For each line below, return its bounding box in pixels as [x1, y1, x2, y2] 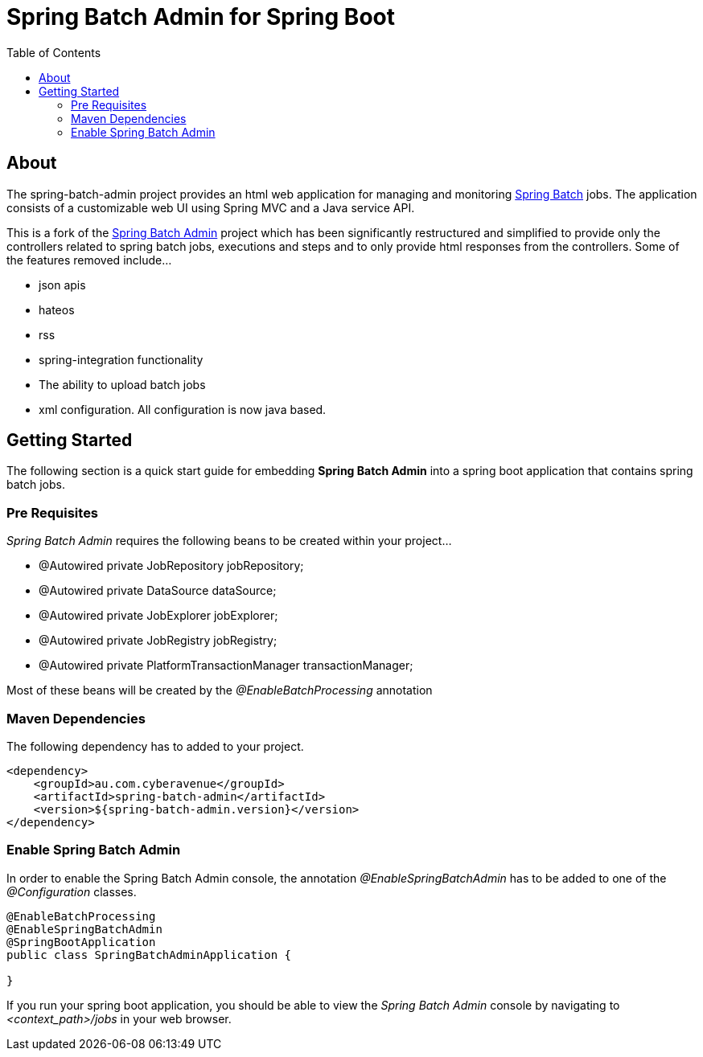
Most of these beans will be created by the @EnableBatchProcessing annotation [6, 683, 433, 698]
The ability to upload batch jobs [39, 377, 206, 391]
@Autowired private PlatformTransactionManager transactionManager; [39, 658, 413, 673]
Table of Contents [6, 45, 101, 59]
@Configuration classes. [6, 884, 137, 899]
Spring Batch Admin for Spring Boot [6, 3, 395, 31]
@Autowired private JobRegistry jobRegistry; [39, 633, 277, 648]
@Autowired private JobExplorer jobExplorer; [39, 608, 278, 623]
